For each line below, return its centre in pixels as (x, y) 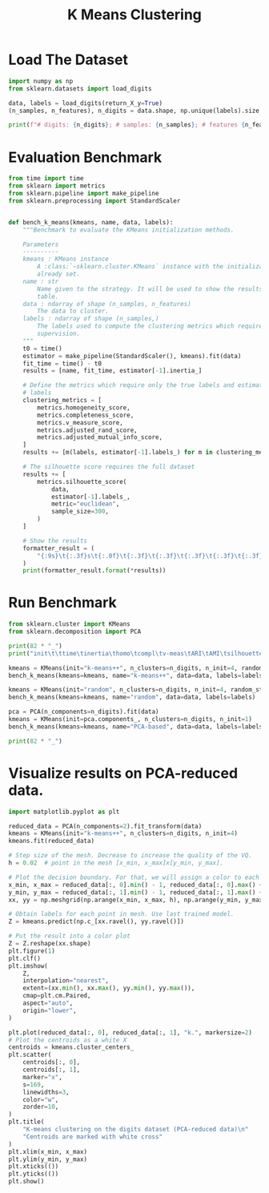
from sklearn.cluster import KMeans (69, 624)
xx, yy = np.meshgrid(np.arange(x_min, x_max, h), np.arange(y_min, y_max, (137, 900)
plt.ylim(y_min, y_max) (48, 1159)
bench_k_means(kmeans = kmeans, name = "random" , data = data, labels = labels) (132, 697)
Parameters (41, 244)
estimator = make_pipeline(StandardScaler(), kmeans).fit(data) (132, 356)
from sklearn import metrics (57, 186)
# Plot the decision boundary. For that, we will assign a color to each (134, 877)
